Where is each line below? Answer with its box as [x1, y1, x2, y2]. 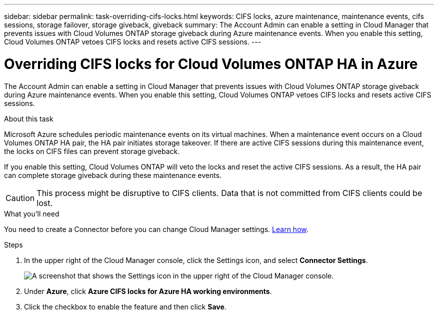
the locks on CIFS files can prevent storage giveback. [4, 146, 180, 155]
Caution [5, 192, 35, 203]
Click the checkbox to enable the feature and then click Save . [24, 302, 226, 311]
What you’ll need [4, 209, 59, 218]
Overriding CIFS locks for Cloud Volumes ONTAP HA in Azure [4, 55, 418, 72]
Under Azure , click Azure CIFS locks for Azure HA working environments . [24, 286, 272, 295]
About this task [4, 114, 53, 123]
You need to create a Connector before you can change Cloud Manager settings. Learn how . [4, 224, 308, 233]
